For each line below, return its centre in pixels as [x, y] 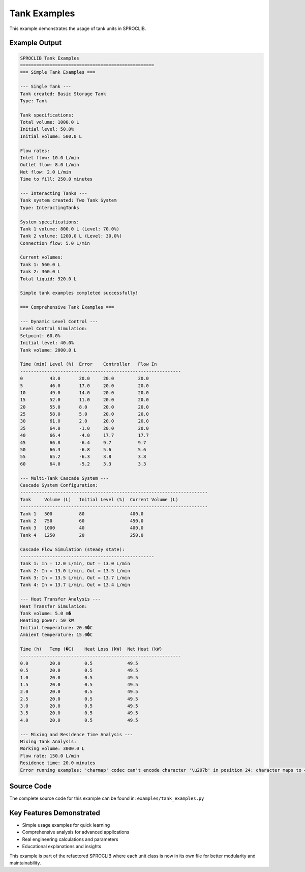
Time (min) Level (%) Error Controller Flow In [88, 364]
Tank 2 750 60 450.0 [82, 521]
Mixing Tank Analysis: [48, 742]
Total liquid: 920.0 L [48, 279]
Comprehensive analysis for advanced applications [76, 832]
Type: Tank [34, 101]
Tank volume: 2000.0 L [48, 350]
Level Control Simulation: [54, 329]
